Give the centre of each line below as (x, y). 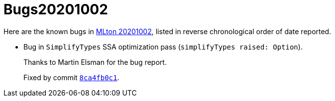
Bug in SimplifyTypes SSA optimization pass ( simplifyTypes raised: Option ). (163, 47)
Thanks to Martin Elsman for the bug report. (95, 62)
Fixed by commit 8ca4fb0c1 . (71, 77)
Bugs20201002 (56, 9)
